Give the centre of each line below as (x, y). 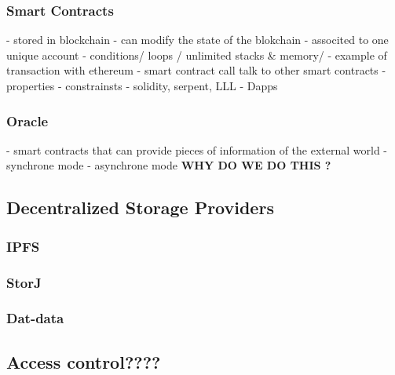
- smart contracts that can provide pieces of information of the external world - (197, 149)
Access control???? (84, 361)
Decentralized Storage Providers (140, 208)
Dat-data (35, 318)
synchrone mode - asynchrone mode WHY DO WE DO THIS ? (169, 165)
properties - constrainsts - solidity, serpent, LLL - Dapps (142, 86)
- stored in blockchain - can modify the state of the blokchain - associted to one (197, 40)
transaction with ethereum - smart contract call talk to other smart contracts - (196, 70)
